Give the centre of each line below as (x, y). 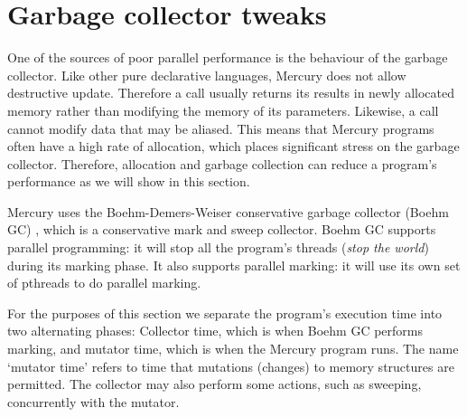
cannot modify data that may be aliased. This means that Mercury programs (221, 128)
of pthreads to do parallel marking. (104, 283)
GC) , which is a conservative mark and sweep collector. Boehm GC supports (222, 229)
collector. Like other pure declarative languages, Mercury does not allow (207, 75)
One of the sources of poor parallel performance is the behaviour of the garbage (228, 57)
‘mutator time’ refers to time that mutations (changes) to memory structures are (231, 366)
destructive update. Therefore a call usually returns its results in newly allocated (231, 93)
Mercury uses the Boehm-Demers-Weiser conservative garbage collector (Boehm (228, 211)
